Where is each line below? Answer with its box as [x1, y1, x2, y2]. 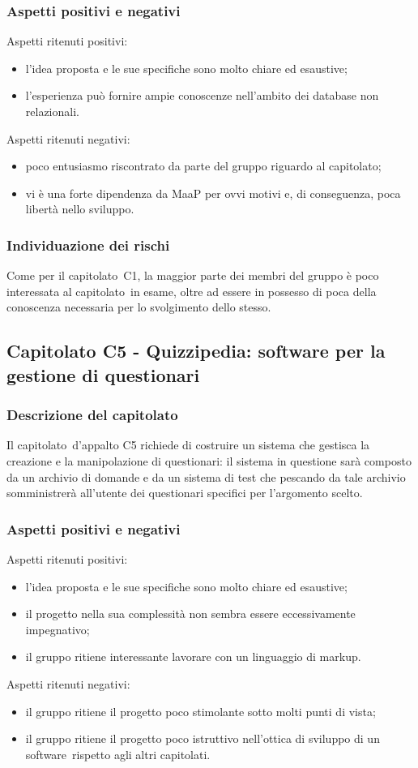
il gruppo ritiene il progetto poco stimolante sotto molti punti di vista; [25, 702, 376, 719]
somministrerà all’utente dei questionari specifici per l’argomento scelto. [6, 484, 363, 501]
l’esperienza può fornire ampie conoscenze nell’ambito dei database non [25, 87, 379, 104]
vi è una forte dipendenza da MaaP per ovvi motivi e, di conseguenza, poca [25, 184, 401, 201]
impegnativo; [25, 620, 90, 637]
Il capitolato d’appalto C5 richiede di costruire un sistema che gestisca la [6, 436, 370, 453]
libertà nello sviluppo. [25, 200, 134, 217]
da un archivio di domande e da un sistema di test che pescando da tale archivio [6, 468, 406, 485]
